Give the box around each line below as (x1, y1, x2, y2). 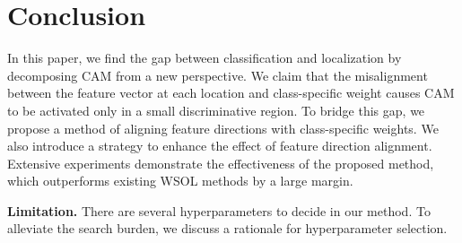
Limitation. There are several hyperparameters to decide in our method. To (7, 201, 431, 220)
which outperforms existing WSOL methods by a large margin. (7, 171, 353, 190)
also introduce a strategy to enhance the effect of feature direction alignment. (7, 136, 432, 155)
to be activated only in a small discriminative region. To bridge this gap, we (7, 100, 425, 119)
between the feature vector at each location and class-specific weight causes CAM (7, 83, 455, 102)
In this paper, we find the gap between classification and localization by (7, 48, 402, 67)
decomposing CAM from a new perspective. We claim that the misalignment (7, 65, 428, 84)
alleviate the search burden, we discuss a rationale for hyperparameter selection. (7, 219, 448, 238)
